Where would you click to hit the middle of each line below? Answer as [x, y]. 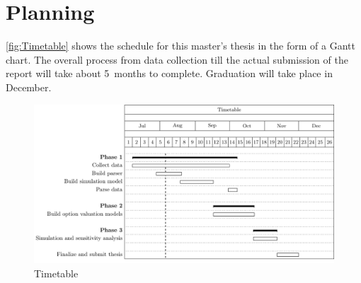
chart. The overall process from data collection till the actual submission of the [177, 59]
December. [29, 87]
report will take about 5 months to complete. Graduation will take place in [169, 73]
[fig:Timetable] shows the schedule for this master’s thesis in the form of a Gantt [180, 46]
